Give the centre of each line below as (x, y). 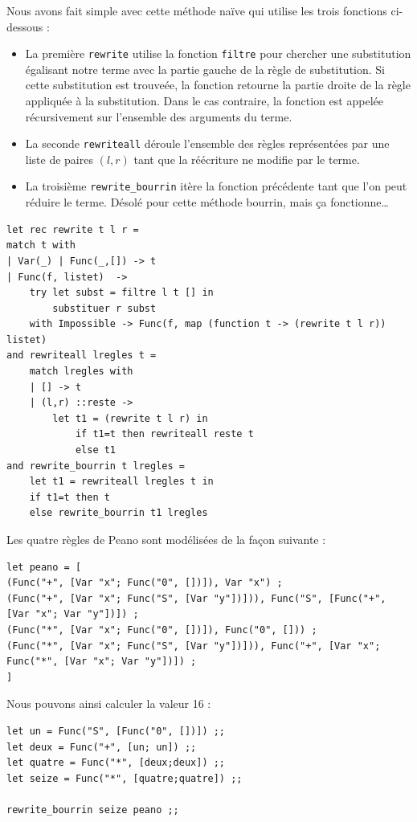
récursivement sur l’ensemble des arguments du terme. (159, 116)
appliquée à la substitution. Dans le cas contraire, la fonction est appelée (204, 101)
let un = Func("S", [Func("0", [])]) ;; (116, 731)
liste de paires (59, 159)
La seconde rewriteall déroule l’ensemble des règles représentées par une (207, 143)
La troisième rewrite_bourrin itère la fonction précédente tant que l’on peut (216, 186)
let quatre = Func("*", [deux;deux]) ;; (116, 763)
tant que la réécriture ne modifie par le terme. (247, 159)
